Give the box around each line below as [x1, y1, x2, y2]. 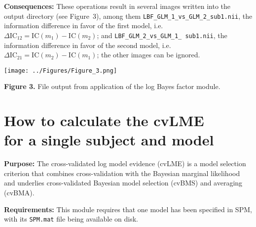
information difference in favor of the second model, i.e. [4, 40, 171, 50]
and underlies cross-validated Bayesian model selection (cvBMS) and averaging [4, 178, 243, 188]
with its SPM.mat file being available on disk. [4, 214, 138, 224]
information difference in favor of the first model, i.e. [4, 20, 163, 31]
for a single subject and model [4, 130, 214, 150]
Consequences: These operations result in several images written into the [4, 1, 231, 11]
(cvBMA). [4, 187, 35, 198]
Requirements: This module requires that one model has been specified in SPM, [4, 204, 252, 214]
